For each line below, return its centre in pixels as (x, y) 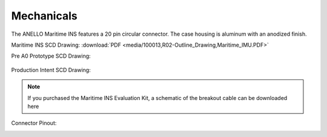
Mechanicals (45, 16)
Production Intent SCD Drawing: (51, 70)
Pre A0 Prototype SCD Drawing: (51, 56)
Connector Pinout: (34, 123)
